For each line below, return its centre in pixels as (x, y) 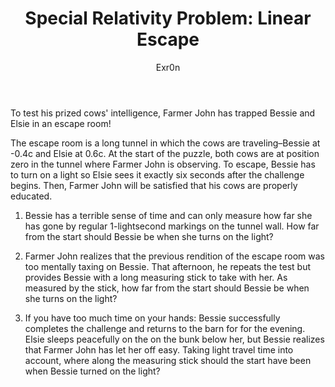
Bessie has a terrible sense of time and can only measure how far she (168, 215)
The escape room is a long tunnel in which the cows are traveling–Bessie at (165, 143)
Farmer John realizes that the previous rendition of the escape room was (174, 256)
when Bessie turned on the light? (92, 371)
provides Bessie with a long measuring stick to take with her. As (156, 277)
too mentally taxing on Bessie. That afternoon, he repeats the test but (168, 266)
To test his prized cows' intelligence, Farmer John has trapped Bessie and (163, 113)
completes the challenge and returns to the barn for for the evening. (165, 328)
